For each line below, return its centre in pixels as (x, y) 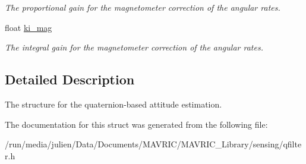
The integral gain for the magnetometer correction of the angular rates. (134, 47)
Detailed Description (70, 79)
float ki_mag (29, 27)
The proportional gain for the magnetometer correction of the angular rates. (143, 7)
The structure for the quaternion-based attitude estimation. (113, 104)
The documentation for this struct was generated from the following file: (136, 124)
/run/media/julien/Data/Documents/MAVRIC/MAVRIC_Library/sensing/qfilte (153, 144)
